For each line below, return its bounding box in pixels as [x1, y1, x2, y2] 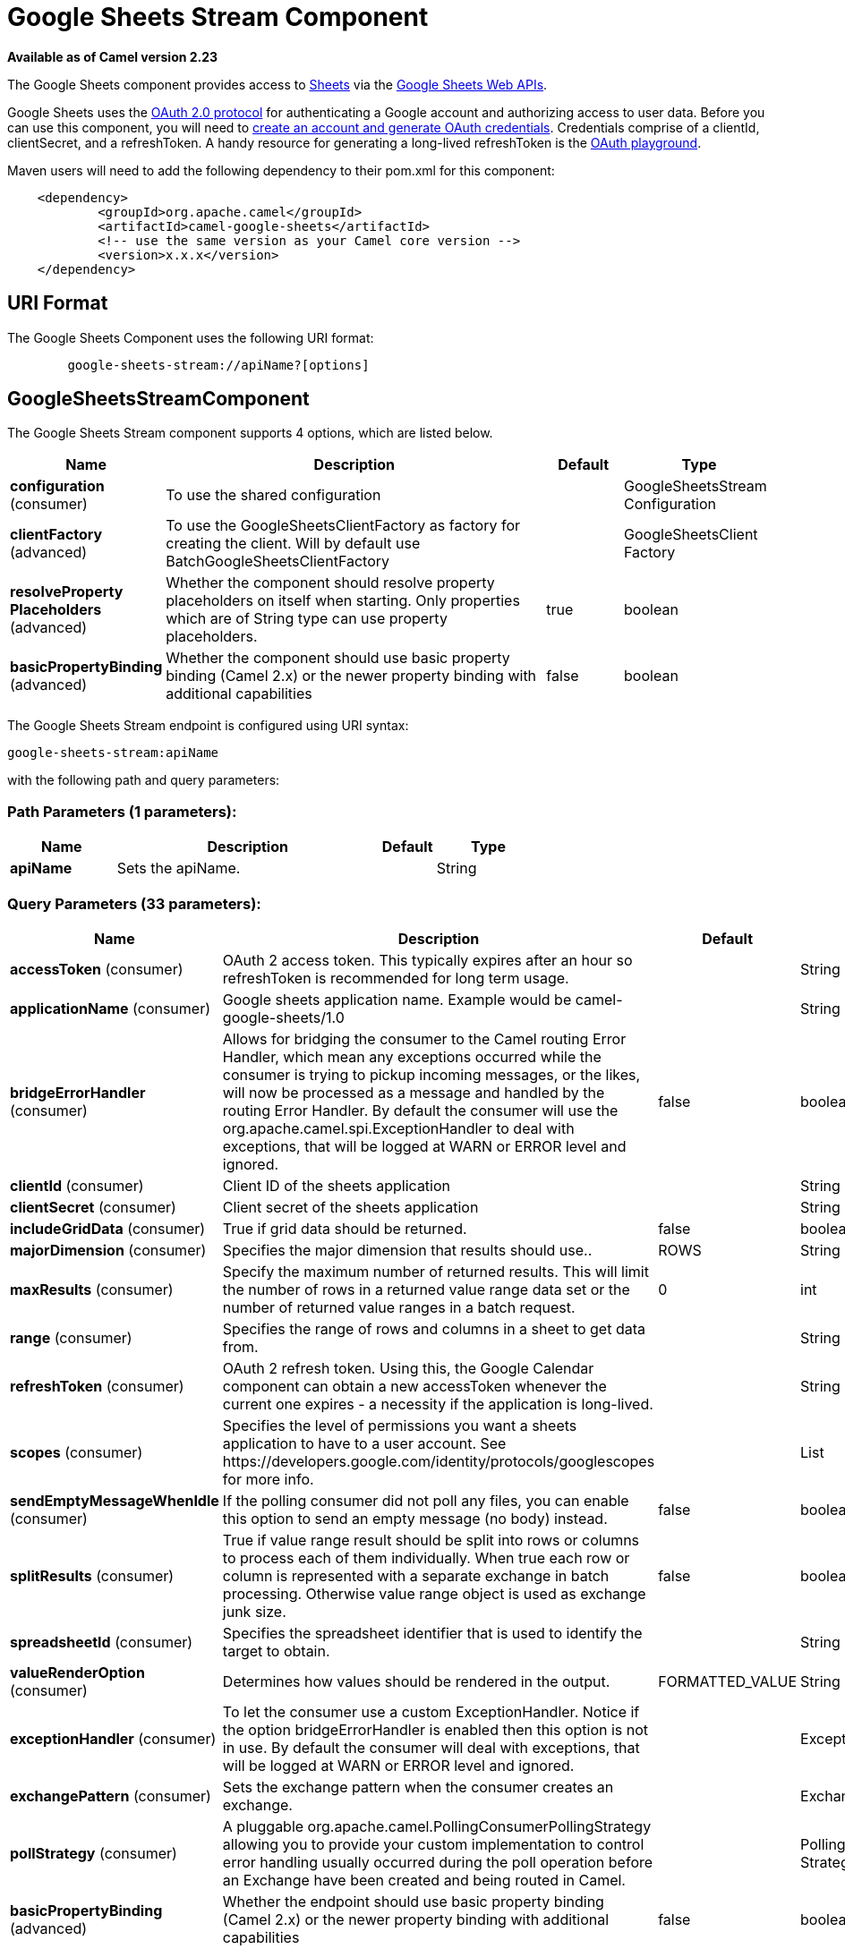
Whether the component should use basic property [166, 649, 510, 668]
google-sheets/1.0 [222, 1008, 345, 1026]
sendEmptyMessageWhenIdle [10, 1491, 219, 1510]
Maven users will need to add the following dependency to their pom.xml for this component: [7, 162, 555, 178]
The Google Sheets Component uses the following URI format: [7, 329, 374, 345]
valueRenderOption [10, 1663, 145, 1681]
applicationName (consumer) [10, 999, 211, 1017]
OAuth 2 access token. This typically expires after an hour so [222, 950, 633, 969]
